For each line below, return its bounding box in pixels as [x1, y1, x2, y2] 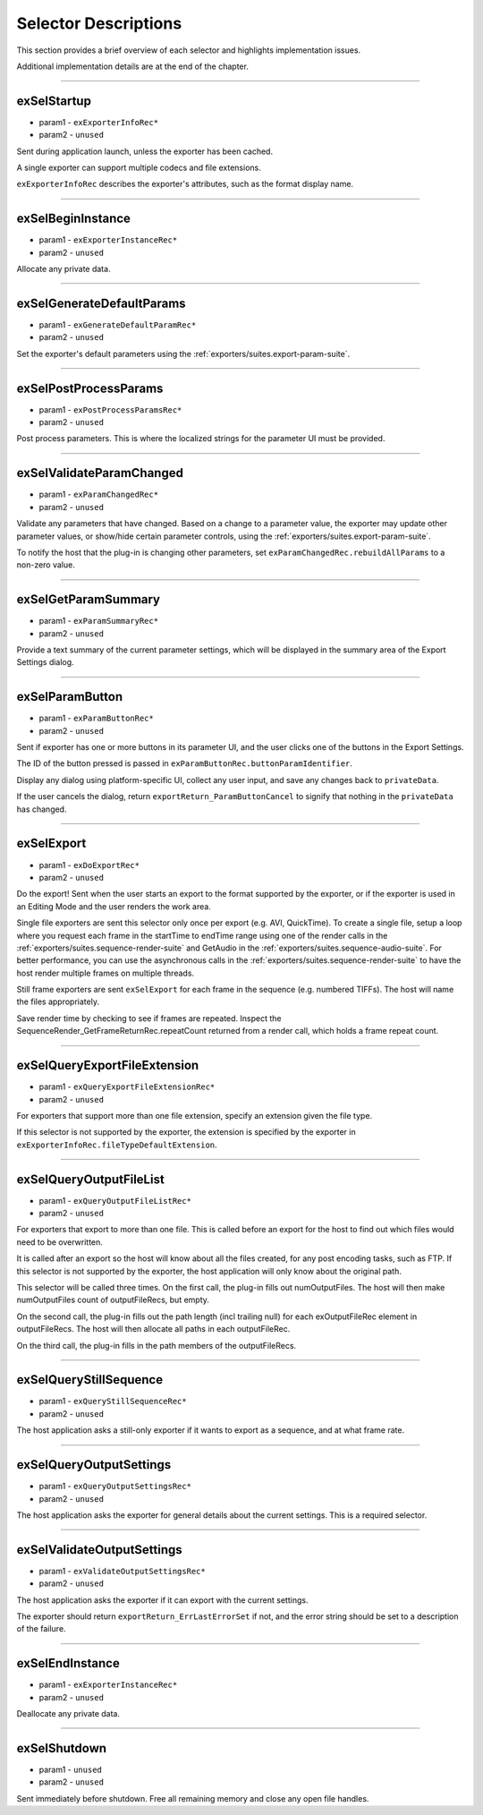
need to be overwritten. [16, 1236, 103, 1248]
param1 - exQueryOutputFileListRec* [38, 1195, 192, 1206]
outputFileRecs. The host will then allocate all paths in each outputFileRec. [16, 1324, 291, 1334]
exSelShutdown [16, 1741, 107, 1756]
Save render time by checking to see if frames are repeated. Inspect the [16, 1012, 282, 1024]
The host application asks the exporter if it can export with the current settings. [16, 1594, 309, 1606]
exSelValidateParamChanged [16, 465, 183, 481]
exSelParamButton [16, 689, 123, 704]
